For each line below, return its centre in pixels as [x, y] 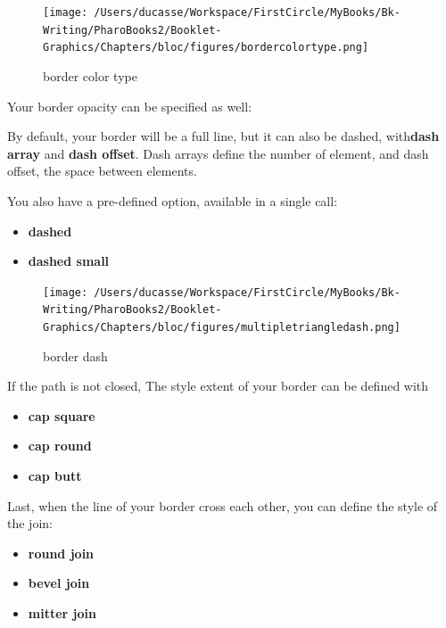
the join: [30, 523]
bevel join [59, 583]
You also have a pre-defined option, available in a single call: [173, 200]
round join [61, 553]
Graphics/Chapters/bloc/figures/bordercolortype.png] [206, 48]
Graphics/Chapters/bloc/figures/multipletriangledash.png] [222, 328]
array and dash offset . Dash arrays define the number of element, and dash [218, 153]
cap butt [55, 476]
